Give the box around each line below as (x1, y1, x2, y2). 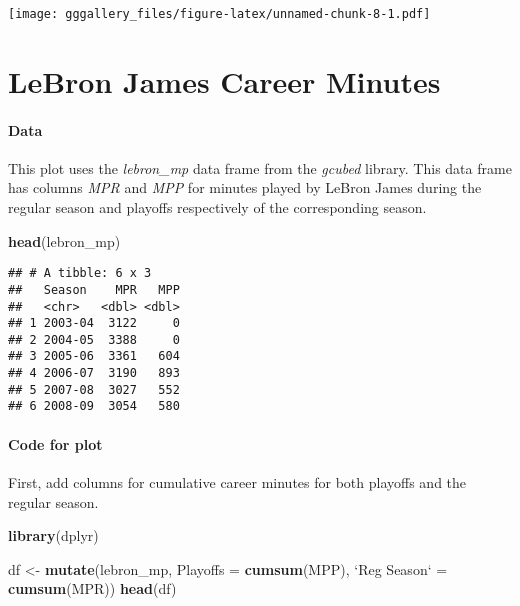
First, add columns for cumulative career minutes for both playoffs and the (8, 471, 467, 492)
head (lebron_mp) (8, 230, 121, 251)
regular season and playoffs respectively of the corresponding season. (8, 197, 427, 218)
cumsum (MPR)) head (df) (8, 578, 177, 599)
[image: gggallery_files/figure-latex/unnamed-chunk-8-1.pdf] (8, 7, 431, 21)
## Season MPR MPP (8, 282, 180, 297)
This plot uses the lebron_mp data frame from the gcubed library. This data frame (8, 157, 512, 178)
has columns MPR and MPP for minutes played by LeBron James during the (8, 177, 482, 198)
